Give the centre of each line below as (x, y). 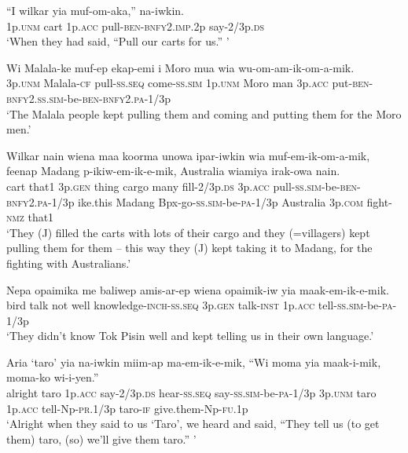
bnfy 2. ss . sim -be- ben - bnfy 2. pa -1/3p (89, 98)
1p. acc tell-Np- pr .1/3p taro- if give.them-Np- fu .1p (127, 408)
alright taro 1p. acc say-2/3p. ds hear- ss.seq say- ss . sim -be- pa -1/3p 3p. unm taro (191, 393)
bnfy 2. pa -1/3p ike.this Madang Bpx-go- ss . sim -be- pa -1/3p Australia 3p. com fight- (199, 201)
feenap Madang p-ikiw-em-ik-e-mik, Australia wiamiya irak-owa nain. (173, 171)
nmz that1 (30, 217)
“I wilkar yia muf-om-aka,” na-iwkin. (95, 10)
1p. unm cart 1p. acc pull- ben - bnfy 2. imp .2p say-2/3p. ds (135, 26)
